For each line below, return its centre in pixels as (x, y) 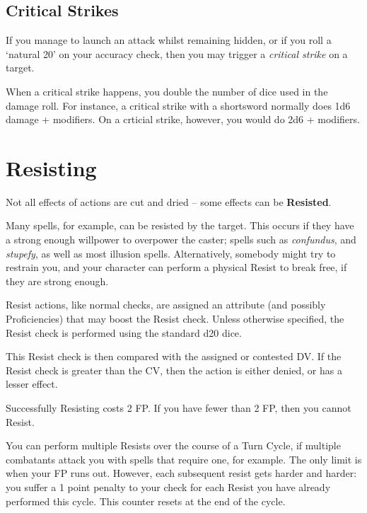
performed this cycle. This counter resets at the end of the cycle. (146, 501)
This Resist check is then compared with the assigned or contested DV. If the (174, 356)
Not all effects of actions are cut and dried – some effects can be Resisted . (169, 201)
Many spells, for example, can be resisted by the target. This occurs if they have (180, 225)
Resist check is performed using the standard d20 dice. (124, 332)
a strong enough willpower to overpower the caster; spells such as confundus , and (181, 240)
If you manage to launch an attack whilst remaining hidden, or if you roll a (169, 40)
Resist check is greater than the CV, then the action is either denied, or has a (174, 370)
